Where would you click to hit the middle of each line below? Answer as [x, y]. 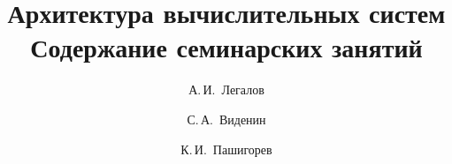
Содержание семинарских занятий [226, 47]
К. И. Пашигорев [226, 149]
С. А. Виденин [226, 119]
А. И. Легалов [226, 89]
